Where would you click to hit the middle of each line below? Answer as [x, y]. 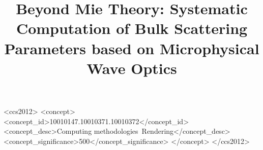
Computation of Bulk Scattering [132, 28]
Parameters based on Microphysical [132, 48]
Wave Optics [132, 68]
